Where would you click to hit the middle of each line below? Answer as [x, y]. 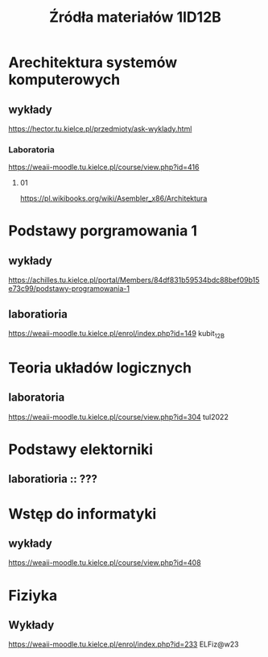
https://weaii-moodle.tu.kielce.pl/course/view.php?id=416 [104, 167]
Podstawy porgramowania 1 [103, 231]
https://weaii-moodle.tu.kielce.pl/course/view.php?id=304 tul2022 [119, 417]
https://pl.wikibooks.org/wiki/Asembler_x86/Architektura [113, 198]
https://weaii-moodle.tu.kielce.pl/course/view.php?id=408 [105, 563]
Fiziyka [33, 595]
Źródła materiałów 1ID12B [135, 17]
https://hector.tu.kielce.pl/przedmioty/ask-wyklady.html [100, 129]
